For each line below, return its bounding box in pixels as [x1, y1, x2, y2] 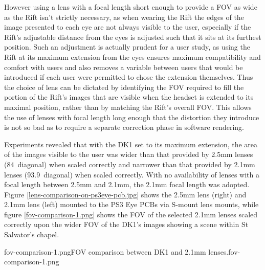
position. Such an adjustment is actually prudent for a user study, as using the [4, 41, 250, 52]
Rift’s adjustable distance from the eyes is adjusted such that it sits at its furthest [4, 31, 261, 42]
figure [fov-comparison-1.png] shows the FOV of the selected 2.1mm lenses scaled [4, 209, 258, 219]
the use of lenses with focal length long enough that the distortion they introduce [4, 111, 259, 122]
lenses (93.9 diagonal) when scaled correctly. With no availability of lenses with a [4, 169, 260, 179]
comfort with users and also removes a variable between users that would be [4, 61, 243, 72]
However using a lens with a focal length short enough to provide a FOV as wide [4, 2, 257, 12]
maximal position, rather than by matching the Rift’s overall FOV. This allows [4, 101, 252, 112]
